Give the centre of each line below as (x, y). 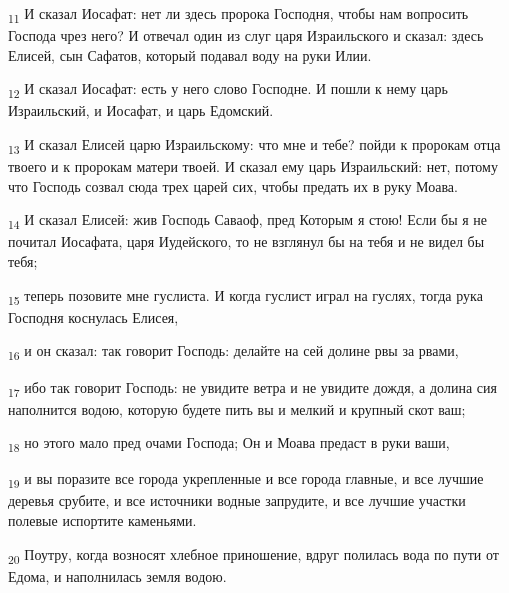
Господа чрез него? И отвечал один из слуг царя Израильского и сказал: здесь (246, 35)
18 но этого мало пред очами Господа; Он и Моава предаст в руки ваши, (229, 444)
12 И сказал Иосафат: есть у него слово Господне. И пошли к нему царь (228, 90)
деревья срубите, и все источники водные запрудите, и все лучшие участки (237, 500)
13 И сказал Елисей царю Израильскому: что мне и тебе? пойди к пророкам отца (254, 145)
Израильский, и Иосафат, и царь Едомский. (141, 110)
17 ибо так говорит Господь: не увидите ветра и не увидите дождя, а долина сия (252, 388)
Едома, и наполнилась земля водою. (117, 575)
